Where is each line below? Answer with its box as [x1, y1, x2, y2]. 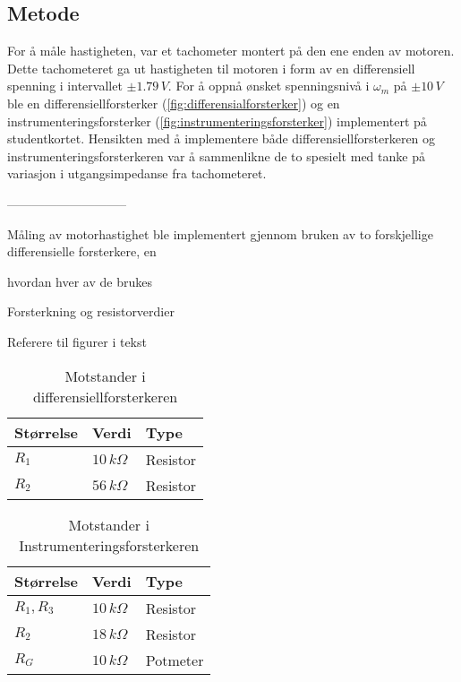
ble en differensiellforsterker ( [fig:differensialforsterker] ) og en [7, 93, 340, 112]
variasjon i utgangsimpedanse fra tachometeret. [7, 164, 267, 183]
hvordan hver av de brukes [7, 272, 152, 290]
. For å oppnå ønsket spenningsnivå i [167, 76, 370, 95]
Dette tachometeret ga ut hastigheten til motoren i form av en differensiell [7, 58, 415, 77]
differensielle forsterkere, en [7, 242, 157, 261]
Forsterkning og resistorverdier [7, 302, 175, 321]
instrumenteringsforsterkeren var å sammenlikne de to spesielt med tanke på [7, 146, 425, 165]
